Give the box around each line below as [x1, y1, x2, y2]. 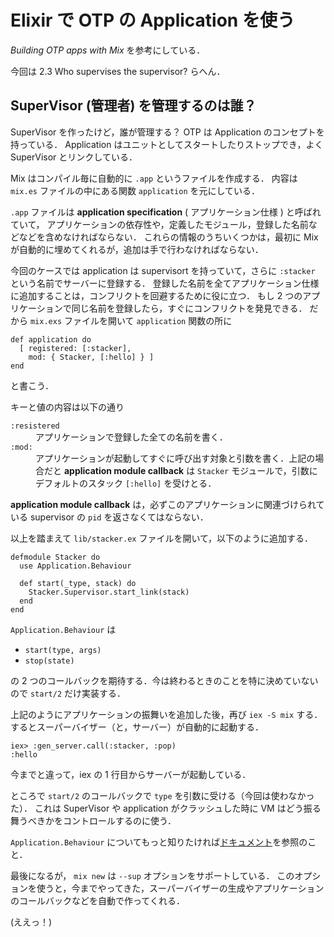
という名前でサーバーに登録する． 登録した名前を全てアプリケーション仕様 [10, 277, 320, 289]
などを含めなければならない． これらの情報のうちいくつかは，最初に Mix [18, 231, 319, 243]
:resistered [10, 421, 60, 431]
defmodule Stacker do [10, 552, 101, 562]
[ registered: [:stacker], [19, 343, 132, 353]
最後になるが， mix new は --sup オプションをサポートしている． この [10, 869, 295, 881]
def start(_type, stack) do [19, 578, 137, 588]
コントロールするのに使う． [62, 814, 177, 826]
